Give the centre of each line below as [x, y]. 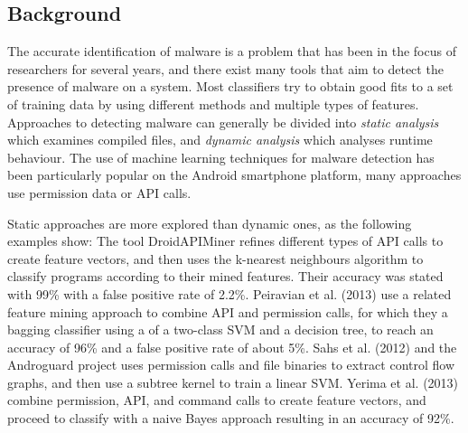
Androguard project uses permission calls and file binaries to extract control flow [231, 365]
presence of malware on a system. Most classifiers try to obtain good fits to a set [230, 86]
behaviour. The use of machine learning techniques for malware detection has [221, 157]
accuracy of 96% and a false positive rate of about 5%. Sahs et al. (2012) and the [232, 347]
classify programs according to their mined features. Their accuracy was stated [225, 276]
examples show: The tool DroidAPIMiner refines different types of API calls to [225, 241]
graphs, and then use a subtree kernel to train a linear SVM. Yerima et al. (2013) [233, 382]
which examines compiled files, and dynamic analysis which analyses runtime [220, 140]
